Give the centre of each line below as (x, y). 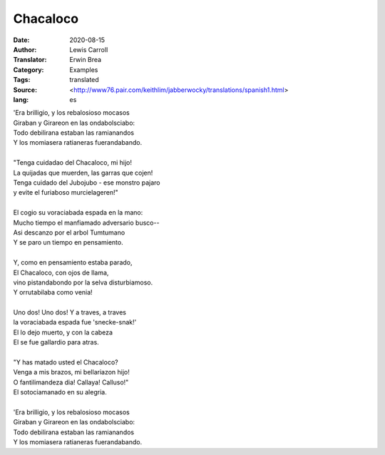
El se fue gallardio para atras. (56, 342)
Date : (21, 40)
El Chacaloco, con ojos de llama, (61, 272)
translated (84, 80)
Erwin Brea (86, 60)
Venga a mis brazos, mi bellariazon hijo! (71, 372)
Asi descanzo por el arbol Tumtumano (69, 232)
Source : (25, 90)
